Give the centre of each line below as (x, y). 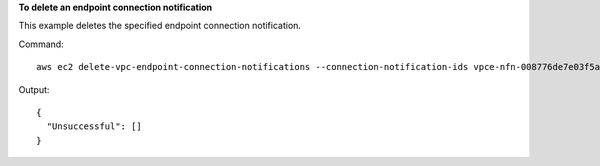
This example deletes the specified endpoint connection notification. (160, 26)
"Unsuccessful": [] (94, 126)
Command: (41, 44)
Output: (34, 89)
